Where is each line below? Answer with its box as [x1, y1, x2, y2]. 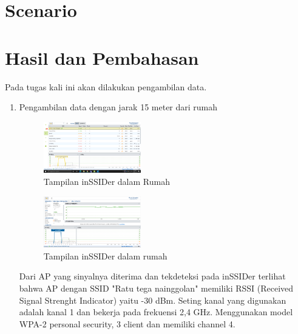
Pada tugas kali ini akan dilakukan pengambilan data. [5, 80, 207, 93]
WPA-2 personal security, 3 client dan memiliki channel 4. [19, 317, 235, 330]
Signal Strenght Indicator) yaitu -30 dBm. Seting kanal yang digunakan [19, 293, 286, 306]
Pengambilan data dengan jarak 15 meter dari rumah [19, 101, 218, 113]
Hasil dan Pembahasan [5, 45, 199, 70]
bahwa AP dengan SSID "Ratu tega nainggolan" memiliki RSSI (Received [19, 281, 294, 294]
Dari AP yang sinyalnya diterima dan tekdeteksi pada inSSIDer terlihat [19, 270, 286, 282]
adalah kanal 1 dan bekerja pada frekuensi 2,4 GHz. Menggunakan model [19, 306, 293, 318]
